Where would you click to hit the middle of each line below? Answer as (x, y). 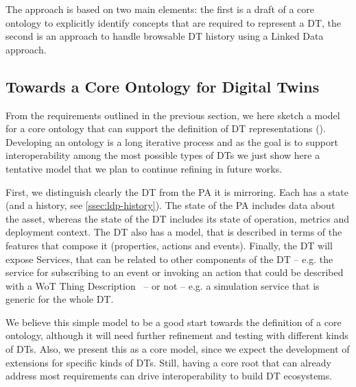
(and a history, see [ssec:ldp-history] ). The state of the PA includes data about (170, 205)
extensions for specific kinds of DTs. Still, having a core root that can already (168, 362)
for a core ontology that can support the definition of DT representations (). (166, 128)
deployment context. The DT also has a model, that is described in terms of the (174, 232)
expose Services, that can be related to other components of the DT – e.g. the (169, 259)
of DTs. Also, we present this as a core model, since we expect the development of (178, 349)
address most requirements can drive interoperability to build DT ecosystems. (169, 376)
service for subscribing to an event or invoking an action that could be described (175, 272)
